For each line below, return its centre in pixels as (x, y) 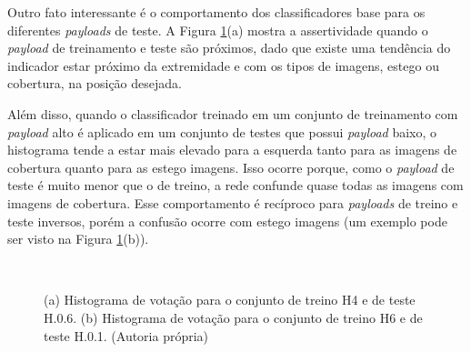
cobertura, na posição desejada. (95, 83)
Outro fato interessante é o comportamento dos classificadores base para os (216, 12)
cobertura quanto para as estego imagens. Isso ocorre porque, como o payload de (231, 167)
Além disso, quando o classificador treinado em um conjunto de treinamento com (233, 113)
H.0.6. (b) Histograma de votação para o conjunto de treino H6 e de (233, 317)
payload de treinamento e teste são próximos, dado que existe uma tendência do (229, 48)
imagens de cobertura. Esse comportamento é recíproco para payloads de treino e (233, 202)
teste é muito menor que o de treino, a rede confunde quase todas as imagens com (235, 185)
